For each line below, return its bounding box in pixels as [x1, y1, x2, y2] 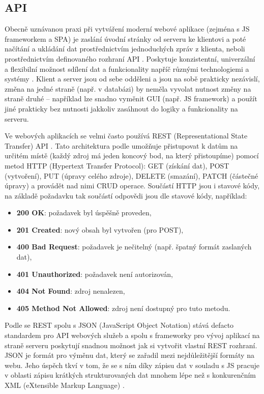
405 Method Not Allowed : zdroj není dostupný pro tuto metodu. [16, 302, 230, 313]
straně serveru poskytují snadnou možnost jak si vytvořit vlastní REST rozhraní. [5, 340, 257, 350]
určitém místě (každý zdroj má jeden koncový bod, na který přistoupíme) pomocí [5, 150, 259, 161]
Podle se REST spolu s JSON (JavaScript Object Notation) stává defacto [5, 320, 234, 330]
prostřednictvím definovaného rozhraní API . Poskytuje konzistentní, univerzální [5, 53, 255, 64]
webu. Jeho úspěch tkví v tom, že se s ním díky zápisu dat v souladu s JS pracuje [5, 359, 259, 370]
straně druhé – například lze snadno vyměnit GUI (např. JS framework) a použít [5, 93, 257, 104]
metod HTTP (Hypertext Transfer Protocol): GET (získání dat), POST [5, 160, 229, 171]
